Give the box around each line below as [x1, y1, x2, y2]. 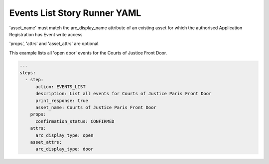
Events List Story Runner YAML [9, 7, 141, 18]
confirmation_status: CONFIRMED [35, 118, 115, 124]
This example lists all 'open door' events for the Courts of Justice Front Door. [9, 50, 167, 55]
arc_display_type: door [35, 146, 94, 152]
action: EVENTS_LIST [35, 84, 86, 89]
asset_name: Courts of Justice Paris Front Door [35, 105, 156, 110]
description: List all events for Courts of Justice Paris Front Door [35, 91, 212, 97]
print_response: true [35, 98, 88, 104]
